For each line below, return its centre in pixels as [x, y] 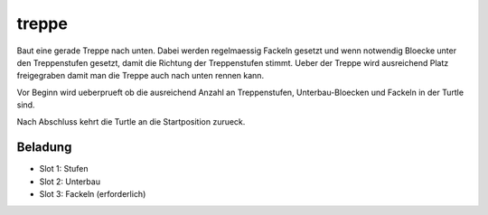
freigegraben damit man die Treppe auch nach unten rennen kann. [141, 76]
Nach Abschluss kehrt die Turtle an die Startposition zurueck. [131, 121]
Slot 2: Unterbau [70, 182]
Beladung [44, 148]
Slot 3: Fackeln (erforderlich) [93, 194]
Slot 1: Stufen [64, 169]
